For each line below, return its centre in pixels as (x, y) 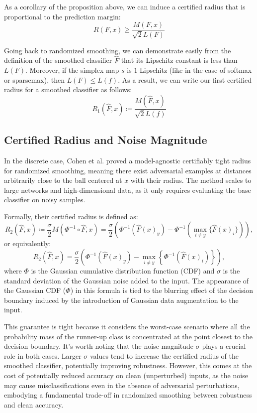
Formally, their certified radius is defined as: (71, 216)
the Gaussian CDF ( (35, 290)
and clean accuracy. (34, 404)
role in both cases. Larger (43, 355)
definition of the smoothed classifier (58, 60)
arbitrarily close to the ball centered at (63, 180)
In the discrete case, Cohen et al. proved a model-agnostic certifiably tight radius (128, 160)
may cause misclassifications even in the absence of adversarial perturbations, (122, 385)
